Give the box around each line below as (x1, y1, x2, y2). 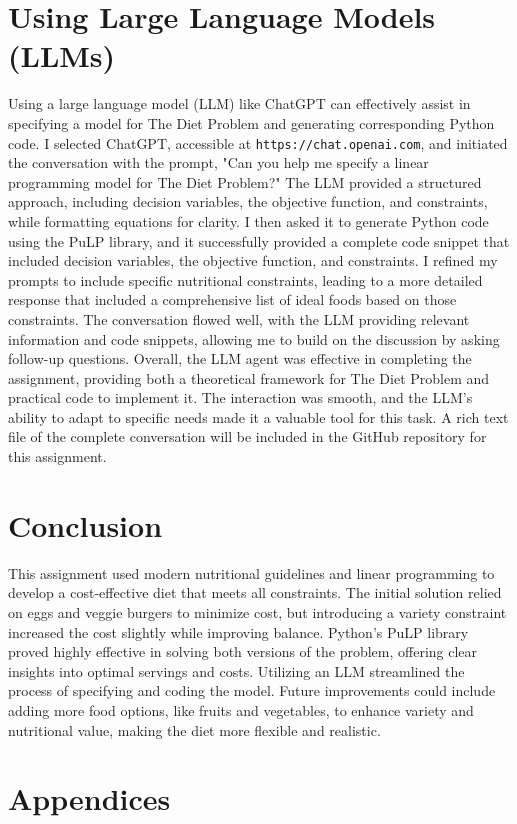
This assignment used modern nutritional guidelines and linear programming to (8, 562, 495, 583)
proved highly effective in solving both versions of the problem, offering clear (8, 641, 478, 662)
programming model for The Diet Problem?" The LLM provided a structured (8, 171, 482, 192)
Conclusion (8, 504, 163, 545)
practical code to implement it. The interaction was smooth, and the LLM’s (8, 387, 473, 408)
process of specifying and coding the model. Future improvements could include (8, 680, 496, 701)
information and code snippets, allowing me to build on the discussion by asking (8, 328, 500, 349)
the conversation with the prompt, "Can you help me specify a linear (8, 152, 429, 173)
